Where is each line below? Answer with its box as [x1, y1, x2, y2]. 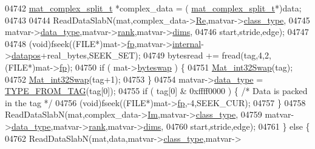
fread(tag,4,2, [222, 49, 271, 62]
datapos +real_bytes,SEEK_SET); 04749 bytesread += [11, 49, 219, 62]
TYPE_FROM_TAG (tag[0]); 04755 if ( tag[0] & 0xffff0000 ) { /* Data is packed [5, 84, 308, 97]
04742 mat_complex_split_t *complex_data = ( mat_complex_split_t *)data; [5, 2, 302, 14]
